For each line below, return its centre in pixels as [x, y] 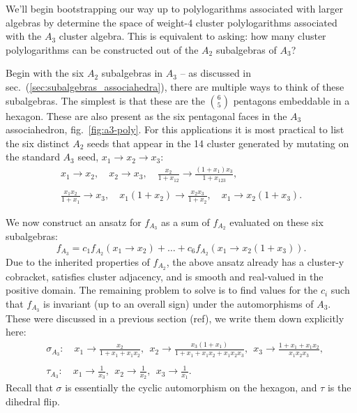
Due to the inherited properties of [78, 261]
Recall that [29, 388]
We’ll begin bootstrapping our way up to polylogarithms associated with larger [174, 8]
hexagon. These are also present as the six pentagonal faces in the [146, 115]
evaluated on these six [276, 221]
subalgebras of [246, 49]
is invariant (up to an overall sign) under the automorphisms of [178, 303]
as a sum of [185, 221]
